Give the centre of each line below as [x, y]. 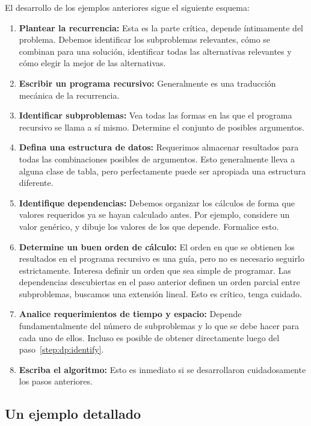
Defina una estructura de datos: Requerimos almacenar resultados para [159, 147]
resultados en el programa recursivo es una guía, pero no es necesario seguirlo [162, 258]
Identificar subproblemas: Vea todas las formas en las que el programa [155, 115]
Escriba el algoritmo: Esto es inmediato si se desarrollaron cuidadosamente [162, 369]
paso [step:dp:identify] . [61, 349]
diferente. [36, 183]
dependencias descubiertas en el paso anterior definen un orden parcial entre [159, 282]
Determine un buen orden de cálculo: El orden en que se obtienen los [157, 246]
